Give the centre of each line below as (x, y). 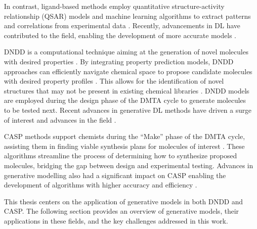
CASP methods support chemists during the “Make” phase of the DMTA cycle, (125, 136)
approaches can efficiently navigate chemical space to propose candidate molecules (128, 71)
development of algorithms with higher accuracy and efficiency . (101, 185)
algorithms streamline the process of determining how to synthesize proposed (121, 156)
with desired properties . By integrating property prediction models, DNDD (119, 61)
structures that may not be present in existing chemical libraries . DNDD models (127, 90)
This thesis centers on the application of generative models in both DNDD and (124, 201)
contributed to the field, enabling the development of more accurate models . (120, 35)
